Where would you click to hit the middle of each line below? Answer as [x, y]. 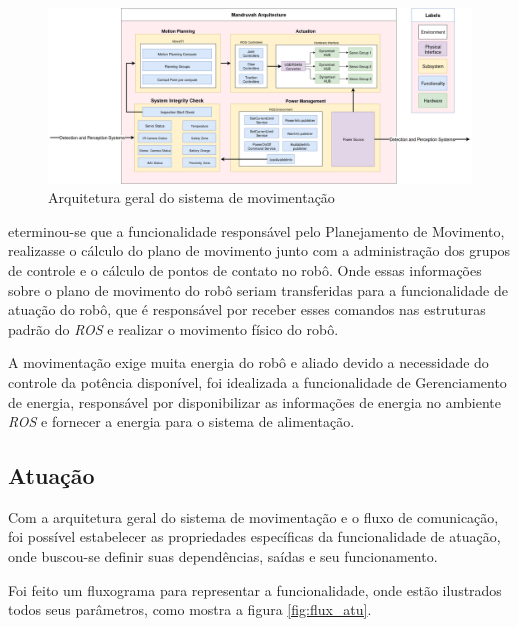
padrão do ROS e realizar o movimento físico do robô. [173, 328]
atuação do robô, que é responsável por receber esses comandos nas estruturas [247, 309]
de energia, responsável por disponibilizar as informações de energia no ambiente [254, 401]
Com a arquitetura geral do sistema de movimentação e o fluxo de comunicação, [253, 516]
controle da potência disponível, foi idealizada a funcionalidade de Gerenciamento [257, 381]
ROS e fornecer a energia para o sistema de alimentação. [181, 421]
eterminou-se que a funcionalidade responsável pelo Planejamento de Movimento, [256, 230]
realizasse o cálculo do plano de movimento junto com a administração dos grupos [259, 250]
